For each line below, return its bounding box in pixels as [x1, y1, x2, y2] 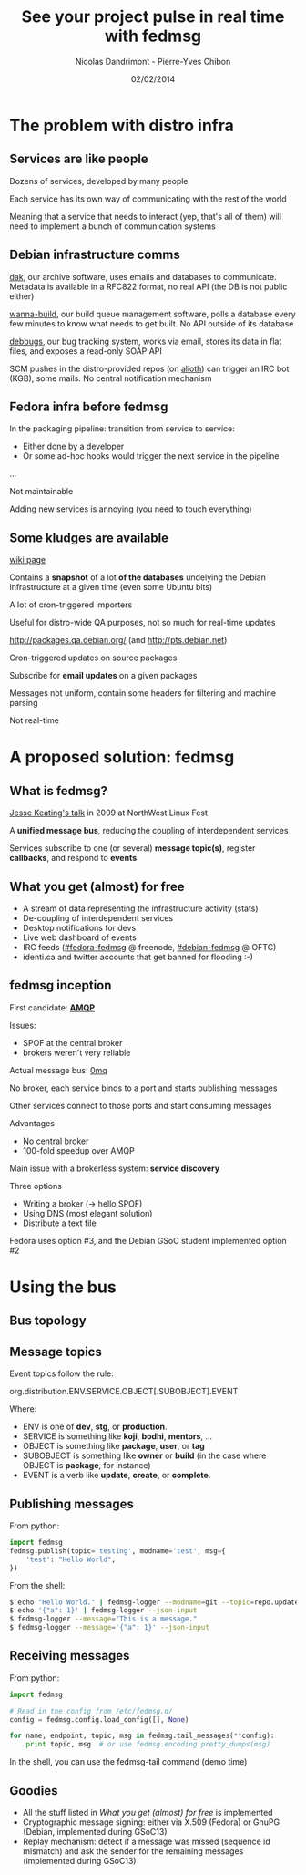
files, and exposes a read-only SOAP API [9, 345, 162, 357]
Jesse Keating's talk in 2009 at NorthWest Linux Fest [9, 807, 208, 818]
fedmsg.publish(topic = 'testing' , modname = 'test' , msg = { [9, 1546, 226, 1556]
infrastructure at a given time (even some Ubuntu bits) [9, 582, 213, 593]
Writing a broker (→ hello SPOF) [22, 1197, 143, 1209]
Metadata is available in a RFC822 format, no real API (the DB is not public [9, 281, 288, 292]
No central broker [22, 1135, 89, 1146]
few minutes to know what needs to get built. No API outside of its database [9, 317, 294, 329]
